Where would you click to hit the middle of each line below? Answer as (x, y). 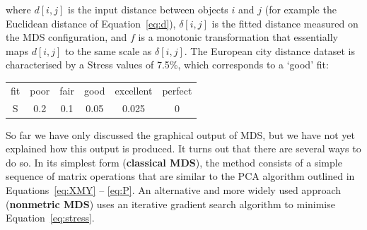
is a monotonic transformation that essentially (238, 37)
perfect (177, 90)
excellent (134, 90)
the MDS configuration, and (66, 37)
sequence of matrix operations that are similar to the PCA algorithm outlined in (180, 176)
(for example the (301, 9)
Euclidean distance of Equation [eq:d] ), (91, 23)
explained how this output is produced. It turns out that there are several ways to (183, 149)
